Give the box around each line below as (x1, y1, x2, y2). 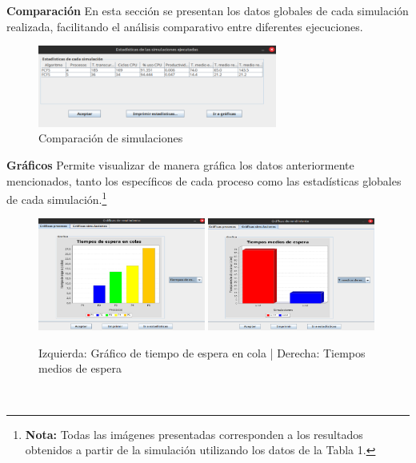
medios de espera (38, 360, 122, 377)
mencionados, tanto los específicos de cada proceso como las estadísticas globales (6, 172, 402, 189)
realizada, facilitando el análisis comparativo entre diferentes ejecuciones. (6, 18, 363, 34)
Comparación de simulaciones (38, 130, 183, 146)
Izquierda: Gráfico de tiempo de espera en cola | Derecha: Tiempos (38, 344, 366, 361)
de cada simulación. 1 (6, 189, 107, 207)
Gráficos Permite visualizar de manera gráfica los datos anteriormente (6, 156, 354, 173)
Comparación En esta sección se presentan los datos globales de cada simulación (6, 2, 409, 18)
